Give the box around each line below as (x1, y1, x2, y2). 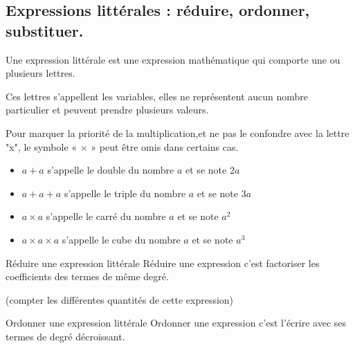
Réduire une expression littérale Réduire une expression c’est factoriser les (6, 255, 320, 270)
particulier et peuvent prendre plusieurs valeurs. (6, 102, 209, 117)
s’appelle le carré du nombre (46, 209, 166, 223)
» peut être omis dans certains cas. (91, 139, 239, 154)
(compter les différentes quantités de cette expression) (6, 292, 234, 306)
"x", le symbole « (6, 139, 78, 154)
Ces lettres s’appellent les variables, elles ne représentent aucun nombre (6, 89, 309, 103)
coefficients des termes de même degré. (6, 269, 169, 284)
